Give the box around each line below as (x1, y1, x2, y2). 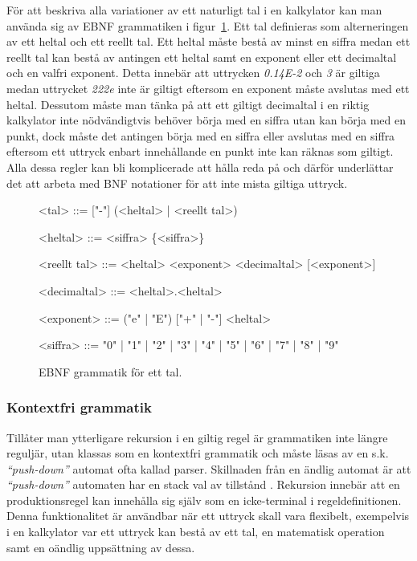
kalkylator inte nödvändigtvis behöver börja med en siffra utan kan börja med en (6, 112, 407, 128)
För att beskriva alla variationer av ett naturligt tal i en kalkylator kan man (6, 2, 382, 18)
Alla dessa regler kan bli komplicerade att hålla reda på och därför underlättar (6, 158, 394, 175)
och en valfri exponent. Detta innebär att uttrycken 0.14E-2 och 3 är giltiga (6, 64, 380, 81)
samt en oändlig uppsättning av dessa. (6, 539, 195, 555)
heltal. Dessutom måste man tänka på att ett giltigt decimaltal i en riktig (6, 96, 370, 112)
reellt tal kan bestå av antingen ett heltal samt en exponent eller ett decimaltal (6, 48, 397, 65)
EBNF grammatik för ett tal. (39, 363, 182, 380)
